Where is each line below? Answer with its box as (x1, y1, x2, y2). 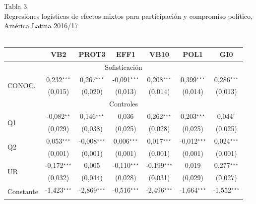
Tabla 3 (4, 1, 27, 11)
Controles (109, 99, 138, 109)
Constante (7, 186, 38, 196)
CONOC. (7, 80, 36, 90)
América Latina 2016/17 (4, 20, 78, 31)
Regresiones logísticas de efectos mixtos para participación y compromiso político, (4, 10, 253, 21)
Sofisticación (105, 61, 142, 72)
